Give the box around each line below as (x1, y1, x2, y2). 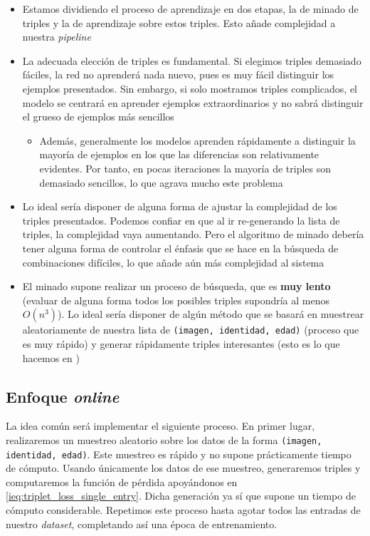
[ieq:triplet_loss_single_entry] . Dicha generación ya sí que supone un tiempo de (6, 488, 356, 503)
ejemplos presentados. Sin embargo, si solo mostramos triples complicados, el (22, 81, 357, 96)
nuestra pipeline (22, 29, 91, 44)
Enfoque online (6, 385, 120, 407)
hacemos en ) (22, 350, 80, 365)
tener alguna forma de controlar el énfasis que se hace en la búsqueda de (22, 240, 339, 255)
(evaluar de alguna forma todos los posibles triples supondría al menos (22, 292, 330, 307)
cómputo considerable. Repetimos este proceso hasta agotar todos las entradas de (6, 502, 361, 517)
